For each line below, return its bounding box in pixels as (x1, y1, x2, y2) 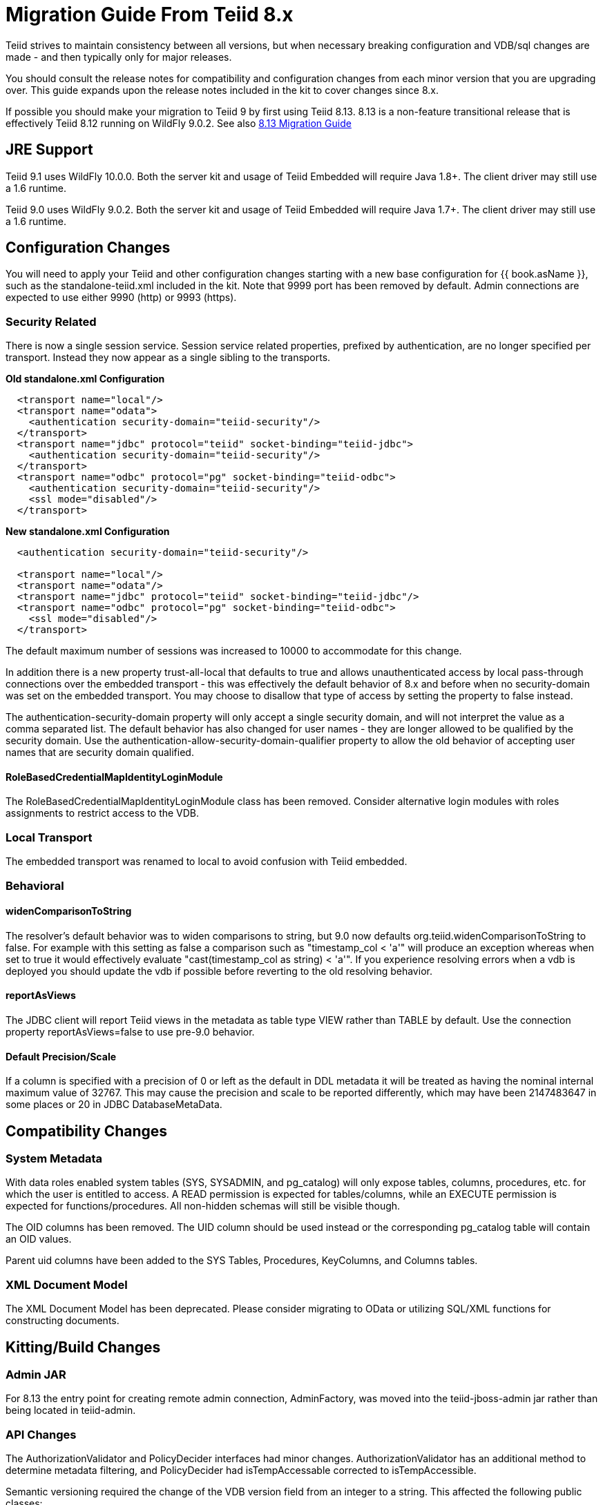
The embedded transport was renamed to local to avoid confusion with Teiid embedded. (6, 855, 408, 868)
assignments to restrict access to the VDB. (6, 807, 200, 819)
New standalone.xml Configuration (6, 525, 170, 538)
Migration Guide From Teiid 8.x (6, 3, 294, 26)
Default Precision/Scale (6, 1050, 117, 1062)
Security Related (6, 314, 97, 329)
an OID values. (6, 1233, 72, 1245)
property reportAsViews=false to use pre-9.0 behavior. (6, 1025, 255, 1038)
